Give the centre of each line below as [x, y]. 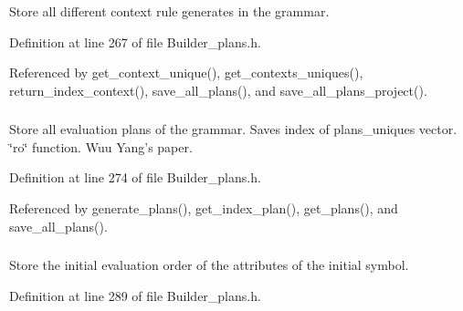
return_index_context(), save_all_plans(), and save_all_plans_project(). [218, 90]
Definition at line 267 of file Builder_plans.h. [135, 41]
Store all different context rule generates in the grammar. [169, 11]
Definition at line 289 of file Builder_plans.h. [135, 295]
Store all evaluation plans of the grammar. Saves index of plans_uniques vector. [233, 129]
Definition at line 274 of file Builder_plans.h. [135, 177]
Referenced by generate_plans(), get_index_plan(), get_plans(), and [204, 208]
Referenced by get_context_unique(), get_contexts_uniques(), [186, 73]
